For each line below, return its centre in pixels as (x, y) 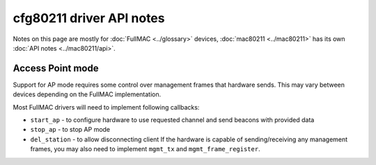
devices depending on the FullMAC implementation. (87, 94)
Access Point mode (56, 68)
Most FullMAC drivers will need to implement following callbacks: (106, 107)
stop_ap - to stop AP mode (70, 130)
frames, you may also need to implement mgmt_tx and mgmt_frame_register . (145, 149)
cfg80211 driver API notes (89, 18)
